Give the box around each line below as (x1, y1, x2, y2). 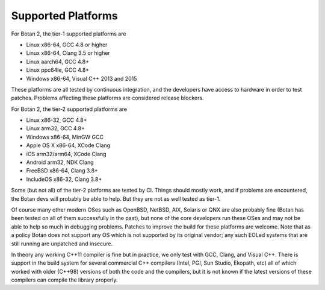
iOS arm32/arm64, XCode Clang (26, 150, 107, 157)
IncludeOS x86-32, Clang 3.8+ (26, 175, 102, 183)
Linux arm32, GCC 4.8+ (26, 125, 85, 132)
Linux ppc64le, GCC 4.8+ (26, 66, 90, 74)
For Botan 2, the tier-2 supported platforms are (11, 106, 128, 113)
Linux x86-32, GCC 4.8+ (26, 116, 87, 124)
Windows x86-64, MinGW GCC (26, 133, 104, 140)
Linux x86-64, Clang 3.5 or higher (26, 49, 111, 57)
